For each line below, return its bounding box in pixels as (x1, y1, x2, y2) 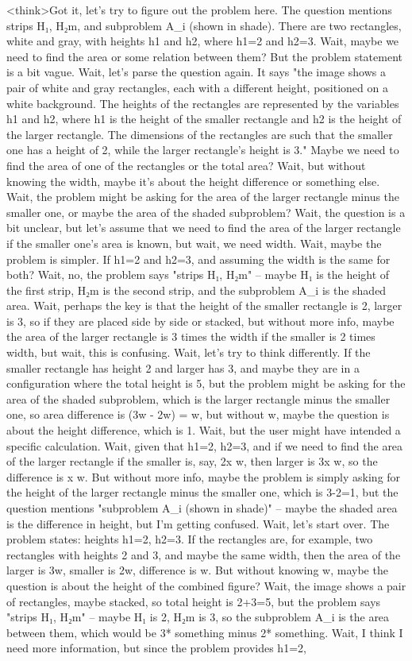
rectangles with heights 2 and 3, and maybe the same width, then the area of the (6, 546, 401, 562)
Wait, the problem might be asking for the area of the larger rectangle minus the (6, 188, 400, 205)
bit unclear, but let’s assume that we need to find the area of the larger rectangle (6, 219, 401, 236)
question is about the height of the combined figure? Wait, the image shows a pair (6, 577, 406, 593)
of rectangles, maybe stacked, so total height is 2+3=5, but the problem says (6, 593, 381, 609)
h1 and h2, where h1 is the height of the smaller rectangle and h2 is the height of (6, 110, 402, 127)
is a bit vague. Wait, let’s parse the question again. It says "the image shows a (6, 64, 386, 80)
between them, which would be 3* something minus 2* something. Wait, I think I (6, 624, 403, 640)
